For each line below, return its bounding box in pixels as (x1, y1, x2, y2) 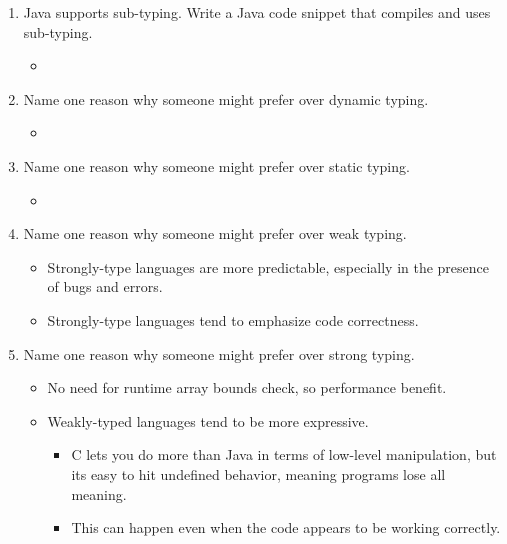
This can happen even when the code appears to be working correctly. (71, 517, 501, 538)
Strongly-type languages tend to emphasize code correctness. (47, 309, 419, 330)
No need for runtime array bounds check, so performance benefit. (47, 377, 447, 398)
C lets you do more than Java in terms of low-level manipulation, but (71, 444, 497, 465)
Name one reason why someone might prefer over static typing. (23, 155, 410, 176)
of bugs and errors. (47, 276, 163, 297)
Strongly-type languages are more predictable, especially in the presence (47, 256, 490, 277)
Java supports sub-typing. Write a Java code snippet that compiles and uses (23, 2, 491, 22)
